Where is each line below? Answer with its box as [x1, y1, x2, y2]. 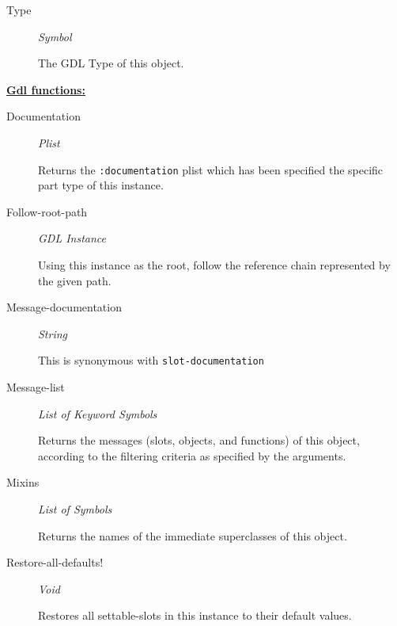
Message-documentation [6, 299, 122, 315]
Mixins [6, 474, 40, 490]
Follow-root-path [6, 203, 88, 219]
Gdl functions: [6, 81, 85, 97]
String [38, 325, 68, 342]
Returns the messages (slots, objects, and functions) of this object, [38, 432, 360, 449]
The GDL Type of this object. [38, 55, 184, 71]
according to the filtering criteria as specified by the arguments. [38, 447, 346, 464]
